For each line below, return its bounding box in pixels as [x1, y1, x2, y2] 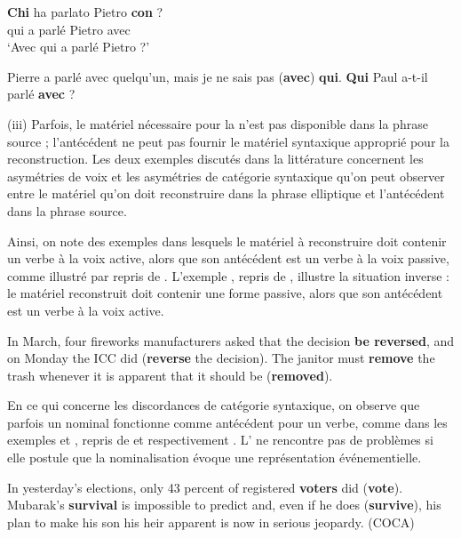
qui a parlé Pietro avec [7, 20, 131, 38]
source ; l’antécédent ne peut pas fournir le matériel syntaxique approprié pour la [7, 132, 449, 150]
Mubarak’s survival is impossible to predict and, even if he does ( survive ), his [7, 495, 441, 514]
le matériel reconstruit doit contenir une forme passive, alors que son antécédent [7, 284, 443, 302]
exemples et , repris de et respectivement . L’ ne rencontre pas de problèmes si [7, 430, 433, 449]
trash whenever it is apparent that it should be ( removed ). [7, 365, 333, 384]
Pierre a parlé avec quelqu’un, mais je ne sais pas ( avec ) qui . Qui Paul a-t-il [7, 67, 428, 85]
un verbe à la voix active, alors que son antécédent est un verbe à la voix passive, [7, 249, 449, 268]
